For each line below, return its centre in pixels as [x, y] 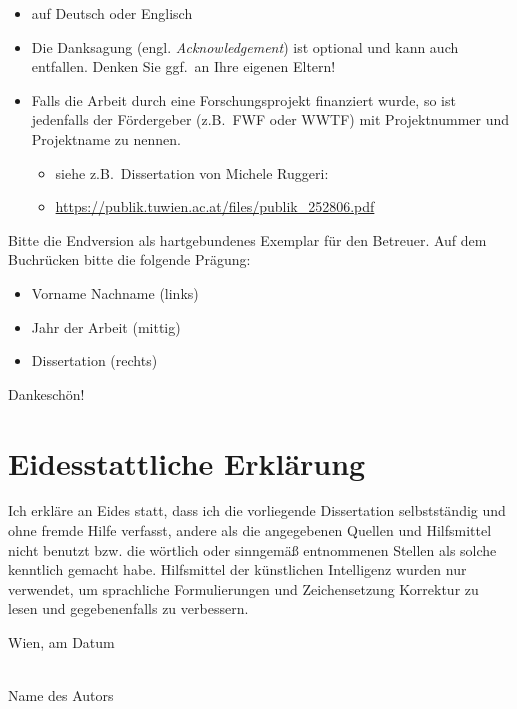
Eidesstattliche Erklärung [187, 462]
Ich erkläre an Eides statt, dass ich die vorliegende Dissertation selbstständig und [257, 510]
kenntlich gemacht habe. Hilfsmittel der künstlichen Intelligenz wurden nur [237, 569]
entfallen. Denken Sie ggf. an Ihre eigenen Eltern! [183, 66]
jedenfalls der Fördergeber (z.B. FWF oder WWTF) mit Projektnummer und [270, 119]
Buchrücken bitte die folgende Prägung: [129, 259]
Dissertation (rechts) [94, 360]
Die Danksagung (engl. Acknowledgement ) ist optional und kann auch [245, 46]
